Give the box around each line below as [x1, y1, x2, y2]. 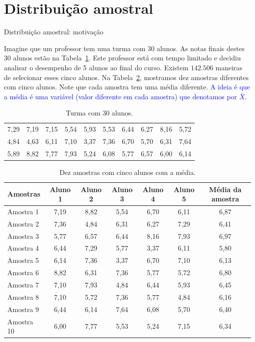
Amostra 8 [7, 291, 39, 302]
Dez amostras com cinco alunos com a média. [59, 167, 196, 177]
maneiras [215, 62, 243, 72]
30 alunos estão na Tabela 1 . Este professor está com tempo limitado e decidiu [4, 53, 241, 63]
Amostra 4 [7, 243, 39, 253]
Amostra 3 [7, 230, 39, 241]
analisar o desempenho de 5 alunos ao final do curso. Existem [4, 62, 189, 72]
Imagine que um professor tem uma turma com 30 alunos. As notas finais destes [4, 43, 245, 53]
